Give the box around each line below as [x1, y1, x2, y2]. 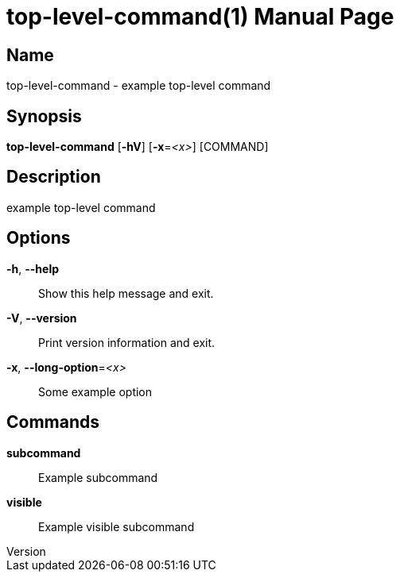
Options [6, 228, 71, 249]
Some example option [38, 384, 153, 399]
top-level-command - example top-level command [6, 79, 271, 93]
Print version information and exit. [38, 335, 216, 349]
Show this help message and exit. [38, 286, 214, 300]
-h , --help [6, 261, 60, 276]
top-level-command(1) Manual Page [6, 3, 394, 30]
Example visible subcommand [38, 519, 195, 534]
